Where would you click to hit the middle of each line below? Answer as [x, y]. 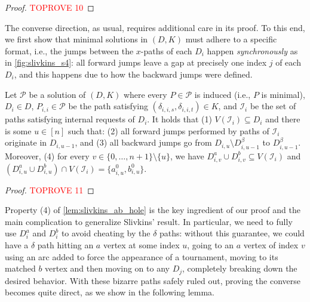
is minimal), [283, 94]
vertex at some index [141, 245]
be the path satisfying [108, 106]
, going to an [211, 245]
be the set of [273, 106]
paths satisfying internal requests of [70, 119]
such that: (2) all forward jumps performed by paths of [168, 130]
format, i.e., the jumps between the [69, 50]
